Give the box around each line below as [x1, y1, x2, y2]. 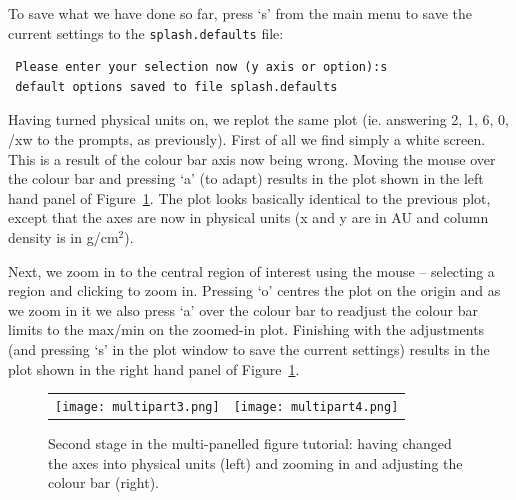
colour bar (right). [48, 472, 159, 493]
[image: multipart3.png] [55, 399, 220, 414]
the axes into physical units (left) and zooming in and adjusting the [48, 452, 463, 473]
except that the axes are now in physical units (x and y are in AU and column [8, 207, 489, 228]
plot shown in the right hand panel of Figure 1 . [8, 358, 300, 379]
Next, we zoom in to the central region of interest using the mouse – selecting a [8, 260, 495, 281]
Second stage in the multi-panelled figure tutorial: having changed [48, 433, 452, 454]
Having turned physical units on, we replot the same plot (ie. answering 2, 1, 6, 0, [8, 109, 509, 130]
